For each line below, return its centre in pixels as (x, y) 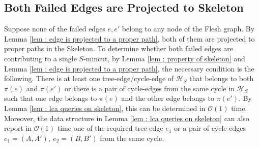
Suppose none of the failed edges (55, 29)
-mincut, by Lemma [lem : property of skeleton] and (164, 58)
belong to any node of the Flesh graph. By (188, 29)
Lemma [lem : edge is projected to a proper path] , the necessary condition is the (129, 68)
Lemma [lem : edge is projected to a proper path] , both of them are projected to (129, 38)
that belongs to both (222, 78)
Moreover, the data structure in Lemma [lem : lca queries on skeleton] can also (127, 118)
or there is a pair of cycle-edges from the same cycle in (149, 88)
